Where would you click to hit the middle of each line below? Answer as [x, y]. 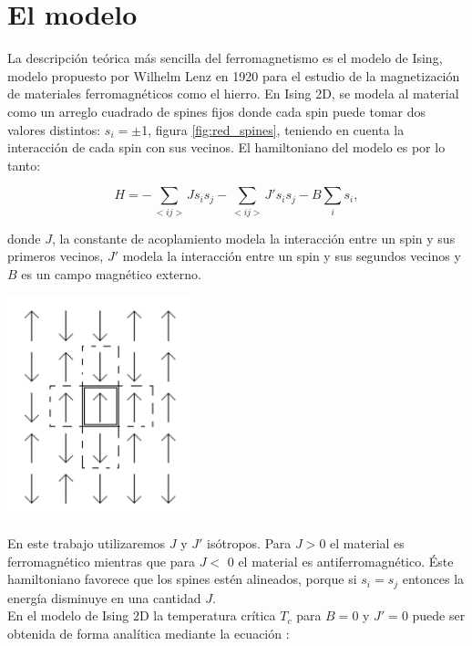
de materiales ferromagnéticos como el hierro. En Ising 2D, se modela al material [233, 94]
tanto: [24, 165]
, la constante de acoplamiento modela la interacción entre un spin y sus [254, 238]
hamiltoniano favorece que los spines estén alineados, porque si [182, 579]
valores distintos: [54, 129]
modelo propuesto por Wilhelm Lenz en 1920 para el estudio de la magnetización [234, 75]
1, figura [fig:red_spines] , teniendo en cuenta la [273, 129]
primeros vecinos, [56, 256]
